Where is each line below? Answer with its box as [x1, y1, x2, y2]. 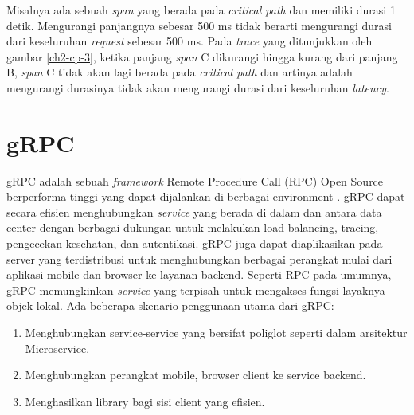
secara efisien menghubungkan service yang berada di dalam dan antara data [6, 203, 382, 220]
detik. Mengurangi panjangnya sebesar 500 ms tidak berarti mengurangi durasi [6, 17, 392, 33]
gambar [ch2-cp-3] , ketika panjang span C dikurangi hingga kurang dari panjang [6, 48, 398, 65]
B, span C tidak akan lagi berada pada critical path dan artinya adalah [6, 64, 353, 80]
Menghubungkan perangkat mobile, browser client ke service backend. [25, 366, 366, 383]
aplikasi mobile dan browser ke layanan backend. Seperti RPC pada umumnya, [6, 266, 392, 283]
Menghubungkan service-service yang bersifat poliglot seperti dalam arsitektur [25, 324, 408, 341]
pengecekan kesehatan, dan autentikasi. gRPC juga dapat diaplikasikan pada [6, 235, 383, 252]
